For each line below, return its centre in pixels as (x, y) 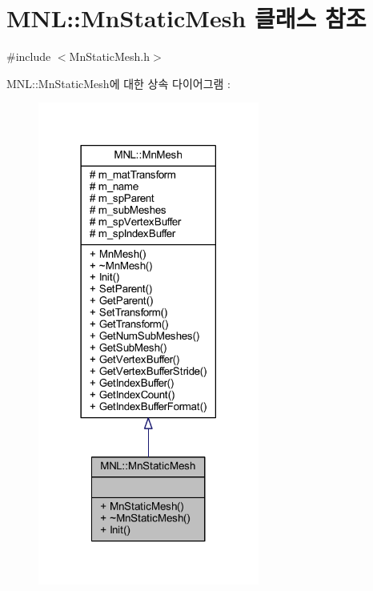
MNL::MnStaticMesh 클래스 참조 (186, 18)
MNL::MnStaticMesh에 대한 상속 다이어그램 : (118, 83)
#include (29, 56)
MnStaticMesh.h (109, 56)
